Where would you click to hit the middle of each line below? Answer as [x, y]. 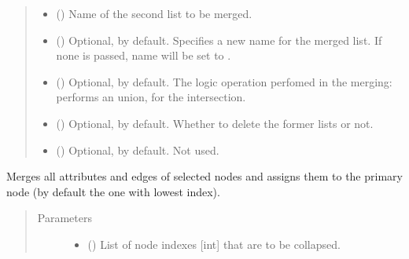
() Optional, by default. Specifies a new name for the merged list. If [219, 40]
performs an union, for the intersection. [151, 97]
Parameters [64, 218]
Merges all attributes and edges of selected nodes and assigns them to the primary [204, 176]
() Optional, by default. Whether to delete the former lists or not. [215, 123]
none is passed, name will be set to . [144, 55]
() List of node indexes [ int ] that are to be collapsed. [214, 244]
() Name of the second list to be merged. [154, 13]
